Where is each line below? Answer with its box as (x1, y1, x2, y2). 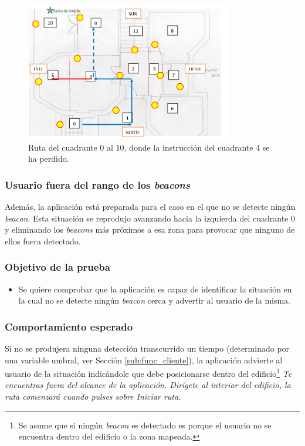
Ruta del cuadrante (28, 141, 97, 153)
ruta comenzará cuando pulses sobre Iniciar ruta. (5, 390, 181, 403)
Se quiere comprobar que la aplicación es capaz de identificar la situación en (18, 282, 292, 295)
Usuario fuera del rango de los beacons (5, 177, 190, 192)
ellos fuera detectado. (5, 234, 81, 247)
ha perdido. (28, 152, 69, 165)
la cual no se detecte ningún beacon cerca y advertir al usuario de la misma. (18, 294, 291, 307)
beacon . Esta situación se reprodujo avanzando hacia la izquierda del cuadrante (5, 212, 289, 224)
